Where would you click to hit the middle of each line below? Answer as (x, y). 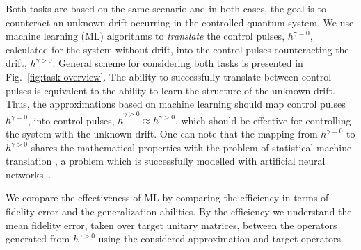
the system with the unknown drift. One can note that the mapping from (162, 134)
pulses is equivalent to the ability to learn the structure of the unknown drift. (170, 90)
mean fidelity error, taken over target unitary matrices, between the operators (171, 225)
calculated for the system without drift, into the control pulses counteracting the (177, 49)
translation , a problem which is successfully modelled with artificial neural (166, 161)
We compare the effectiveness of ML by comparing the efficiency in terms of (167, 198)
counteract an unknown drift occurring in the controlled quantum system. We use (180, 22)
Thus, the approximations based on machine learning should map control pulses (176, 104)
